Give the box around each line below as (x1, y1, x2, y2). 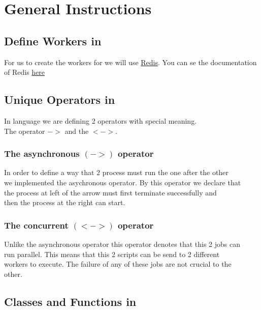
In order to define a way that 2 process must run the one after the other (4, 167, 229, 178)
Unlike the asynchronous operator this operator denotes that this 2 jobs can (4, 238, 241, 249)
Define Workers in (4, 33, 102, 48)
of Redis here (4, 67, 45, 77)
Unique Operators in (4, 92, 115, 107)
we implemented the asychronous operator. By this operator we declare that (4, 177, 241, 187)
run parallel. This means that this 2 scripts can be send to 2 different (4, 248, 220, 259)
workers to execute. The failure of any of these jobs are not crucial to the (4, 259, 232, 269)
